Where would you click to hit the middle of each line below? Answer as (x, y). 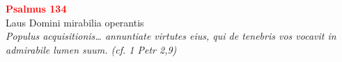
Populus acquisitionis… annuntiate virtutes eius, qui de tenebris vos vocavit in (171, 36)
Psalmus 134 (36, 8)
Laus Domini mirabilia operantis (75, 22)
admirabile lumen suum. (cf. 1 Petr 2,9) (91, 49)
